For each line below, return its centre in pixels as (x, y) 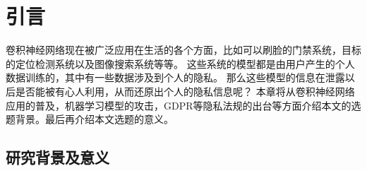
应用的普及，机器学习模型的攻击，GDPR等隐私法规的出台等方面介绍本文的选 (183, 105)
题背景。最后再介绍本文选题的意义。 (90, 119)
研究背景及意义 (58, 157)
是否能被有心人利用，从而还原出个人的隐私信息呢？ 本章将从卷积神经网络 (185, 91)
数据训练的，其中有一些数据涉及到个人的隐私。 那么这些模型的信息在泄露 (175, 77)
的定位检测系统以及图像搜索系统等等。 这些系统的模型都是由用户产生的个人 (180, 63)
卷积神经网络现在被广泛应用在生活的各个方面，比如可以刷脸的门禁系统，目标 (183, 50)
